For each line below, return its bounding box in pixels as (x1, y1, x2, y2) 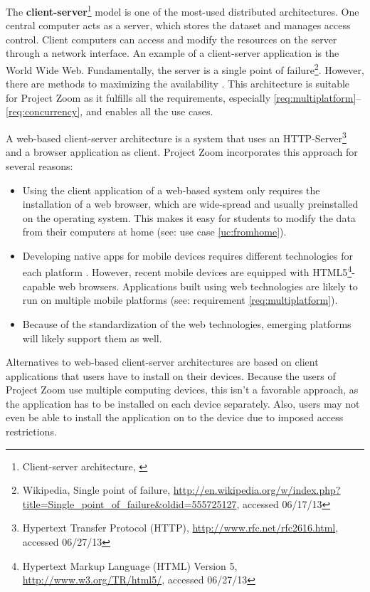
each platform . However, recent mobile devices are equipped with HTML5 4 (22, 263, 352, 280)
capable (22, 278, 55, 293)
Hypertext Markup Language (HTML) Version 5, (22, 558, 238, 573)
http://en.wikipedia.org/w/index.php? (173, 482, 341, 497)
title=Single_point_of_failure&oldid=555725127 (22, 496, 237, 511)
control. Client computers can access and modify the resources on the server (6, 31, 337, 46)
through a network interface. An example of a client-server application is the (6, 46, 339, 60)
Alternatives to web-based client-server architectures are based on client (6, 354, 319, 369)
